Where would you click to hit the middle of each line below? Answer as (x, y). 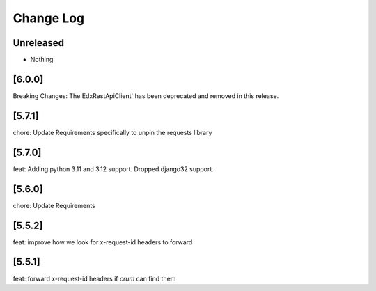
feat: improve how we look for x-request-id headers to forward (103, 242)
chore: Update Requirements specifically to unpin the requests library (112, 132)
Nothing (42, 60)
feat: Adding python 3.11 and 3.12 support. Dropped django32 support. (113, 169)
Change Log (49, 18)
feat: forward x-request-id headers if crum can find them (94, 278)
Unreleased (39, 43)
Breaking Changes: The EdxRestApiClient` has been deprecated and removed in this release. (146, 96)
